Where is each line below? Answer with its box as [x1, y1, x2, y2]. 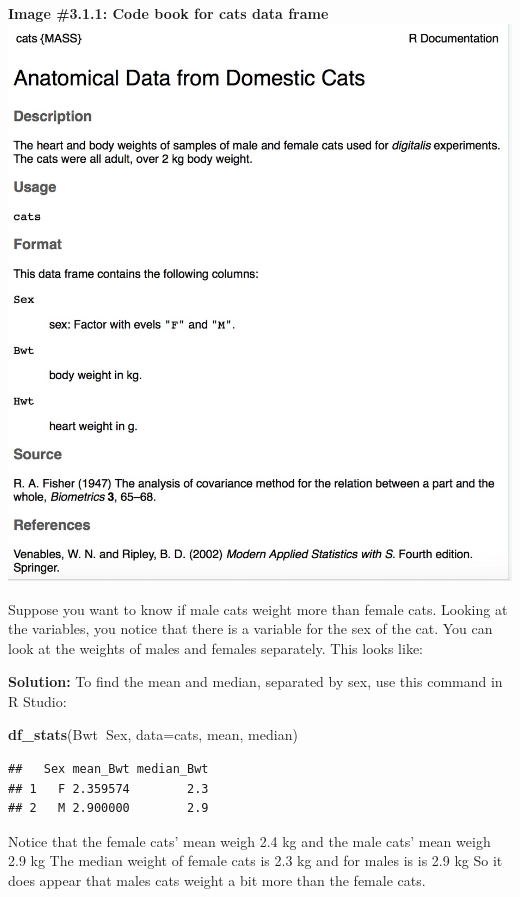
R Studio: [8, 690, 67, 711]
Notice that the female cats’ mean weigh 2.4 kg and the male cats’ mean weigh [8, 830, 491, 851]
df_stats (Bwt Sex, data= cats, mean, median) [8, 724, 298, 745]
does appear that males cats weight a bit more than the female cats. [8, 870, 426, 891]
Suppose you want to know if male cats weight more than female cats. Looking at [8, 598, 508, 619]
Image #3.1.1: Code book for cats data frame [8, 3, 329, 23]
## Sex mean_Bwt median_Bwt [8, 762, 209, 777]
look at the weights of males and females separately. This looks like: [8, 637, 424, 658]
